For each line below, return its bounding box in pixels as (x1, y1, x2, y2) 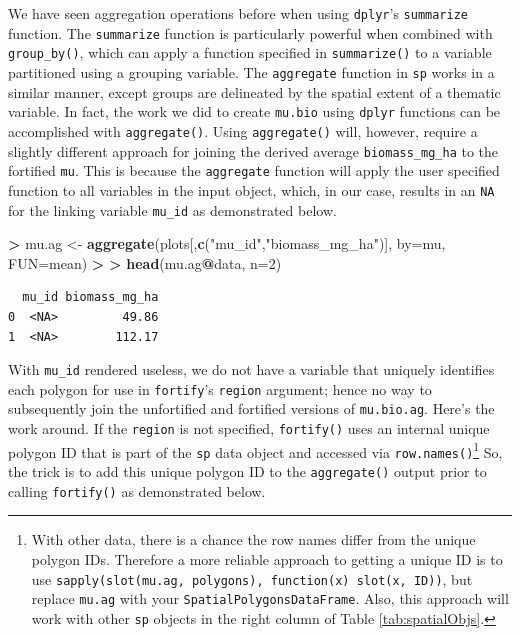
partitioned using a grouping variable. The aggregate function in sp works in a (8, 61, 495, 82)
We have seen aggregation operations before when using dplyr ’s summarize (8, 3, 468, 23)
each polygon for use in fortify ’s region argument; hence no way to (8, 378, 432, 399)
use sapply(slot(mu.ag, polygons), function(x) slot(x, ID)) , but (31, 568, 473, 589)
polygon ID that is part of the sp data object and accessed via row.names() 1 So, (8, 438, 503, 462)
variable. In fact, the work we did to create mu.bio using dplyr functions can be (8, 101, 501, 122)
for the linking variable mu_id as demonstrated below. (8, 199, 337, 220)
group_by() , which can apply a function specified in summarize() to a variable (8, 42, 492, 63)
